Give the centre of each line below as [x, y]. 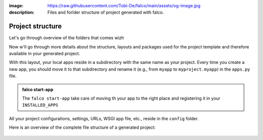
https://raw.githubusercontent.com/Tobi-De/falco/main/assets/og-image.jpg [124, 6]
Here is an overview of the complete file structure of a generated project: [82, 127]
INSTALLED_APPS [40, 105]
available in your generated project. [45, 54]
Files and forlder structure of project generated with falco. [106, 13]
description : [22, 13]
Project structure [35, 26]
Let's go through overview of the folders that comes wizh [66, 38]
